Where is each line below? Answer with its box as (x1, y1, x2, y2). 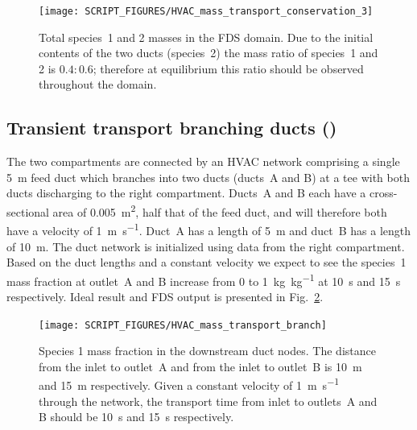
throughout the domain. (39, 76, 157, 93)
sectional (6, 203, 49, 220)
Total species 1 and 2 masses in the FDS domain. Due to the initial (39, 28, 374, 45)
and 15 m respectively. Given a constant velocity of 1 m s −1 (39, 374, 340, 394)
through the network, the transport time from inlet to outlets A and (39, 392, 378, 409)
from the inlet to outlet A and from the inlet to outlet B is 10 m (39, 358, 362, 374)
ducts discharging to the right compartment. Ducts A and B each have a (6, 184, 366, 201)
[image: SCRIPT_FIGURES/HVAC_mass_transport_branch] (39, 319, 327, 331)
